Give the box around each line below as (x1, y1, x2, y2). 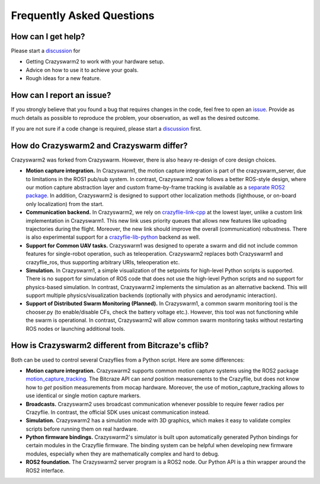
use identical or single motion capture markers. (25, 392, 141, 399)
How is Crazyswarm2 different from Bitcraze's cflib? (11, 340, 209, 350)
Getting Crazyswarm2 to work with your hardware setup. (25, 58, 165, 65)
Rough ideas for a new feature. (25, 75, 101, 82)
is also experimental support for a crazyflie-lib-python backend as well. (25, 233, 201, 241)
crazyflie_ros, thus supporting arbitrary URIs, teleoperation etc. (25, 258, 180, 265)
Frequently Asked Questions (11, 9, 155, 22)
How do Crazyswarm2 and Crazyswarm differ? (11, 140, 188, 151)
